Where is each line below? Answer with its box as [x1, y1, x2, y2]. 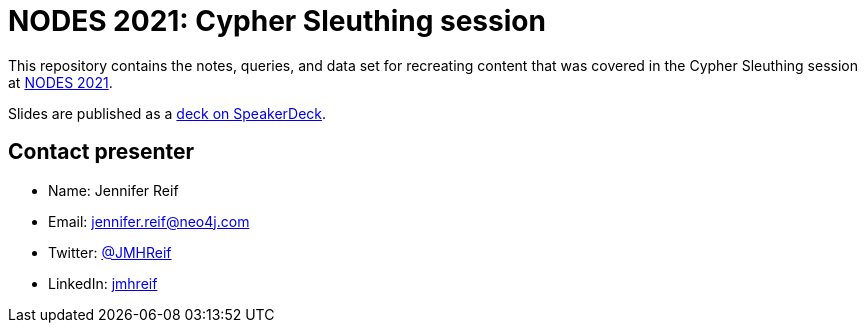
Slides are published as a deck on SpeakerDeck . [8, 104, 327, 122]
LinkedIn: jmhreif [48, 274, 158, 292]
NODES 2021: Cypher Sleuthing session [8, 4, 546, 38]
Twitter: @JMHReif [48, 243, 172, 261]
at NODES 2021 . [8, 73, 113, 91]
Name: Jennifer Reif [48, 181, 179, 199]
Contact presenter [8, 139, 195, 165]
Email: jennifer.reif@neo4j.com [48, 212, 250, 230]
